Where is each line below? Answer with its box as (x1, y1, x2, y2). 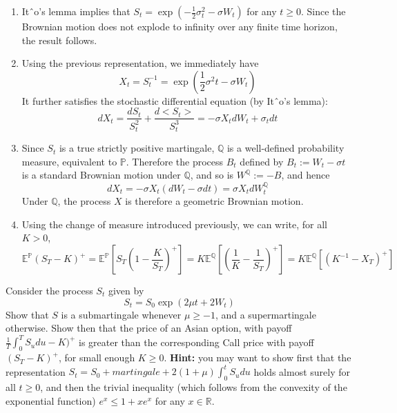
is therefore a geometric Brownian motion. (125, 194, 304, 208)
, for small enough (59, 350, 135, 365)
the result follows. (21, 32, 97, 47)
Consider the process (6, 283, 93, 298)
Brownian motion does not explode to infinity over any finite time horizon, (21, 19, 338, 33)
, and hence (281, 168, 330, 182)
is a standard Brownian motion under (21, 168, 181, 182)
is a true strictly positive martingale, (59, 141, 215, 155)
